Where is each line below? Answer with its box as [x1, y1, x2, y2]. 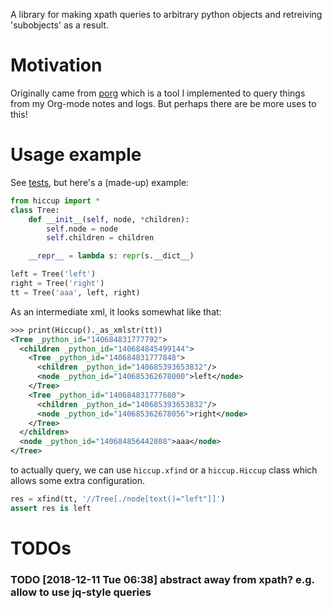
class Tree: [10, 205, 60, 215]
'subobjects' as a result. [10, 19, 109, 31]
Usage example [10, 144, 142, 166]
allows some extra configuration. [10, 475, 146, 486]
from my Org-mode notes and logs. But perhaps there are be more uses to [10, 97, 317, 109]
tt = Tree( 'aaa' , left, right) [10, 287, 141, 298]
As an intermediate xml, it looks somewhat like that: [10, 305, 222, 318]
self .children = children [46, 233, 155, 243]
